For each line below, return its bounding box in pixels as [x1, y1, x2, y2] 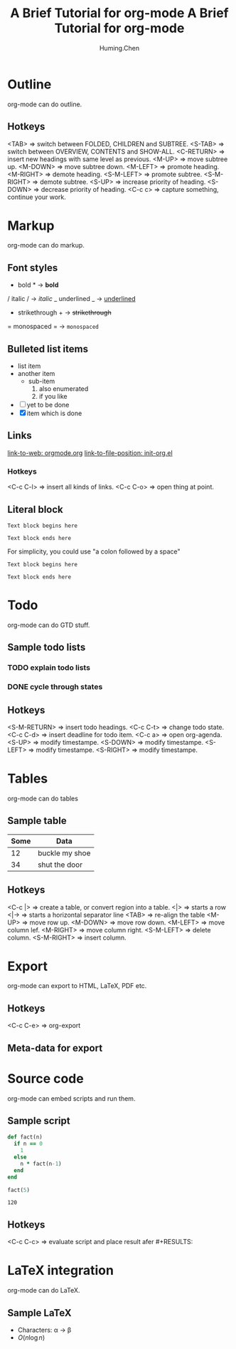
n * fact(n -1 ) [20, 1160, 62, 1167]
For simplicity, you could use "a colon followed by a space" [7, 547, 181, 556]
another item [17, 370, 55, 378]
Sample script [7, 1115, 70, 1126]
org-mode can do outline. [7, 100, 82, 108]
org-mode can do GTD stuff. [7, 621, 90, 629]
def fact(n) [7, 1134, 43, 1141]
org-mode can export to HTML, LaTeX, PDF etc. [7, 982, 147, 990]
